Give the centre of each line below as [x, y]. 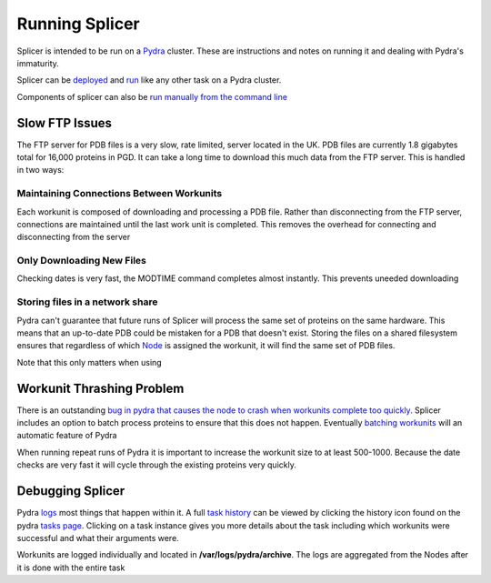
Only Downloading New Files [82, 261]
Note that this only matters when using [90, 362]
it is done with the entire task [71, 568]
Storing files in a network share [87, 302]
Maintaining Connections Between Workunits [120, 194]
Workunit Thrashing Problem [100, 388]
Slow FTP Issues [65, 123]
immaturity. [38, 63]
